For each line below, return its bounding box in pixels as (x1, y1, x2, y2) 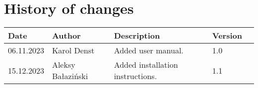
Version (212, 30, 242, 42)
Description (114, 30, 160, 42)
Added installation (114, 59, 178, 71)
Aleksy (52, 59, 75, 71)
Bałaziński (52, 70, 88, 82)
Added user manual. (114, 44, 184, 56)
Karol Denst (52, 44, 95, 56)
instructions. (114, 70, 157, 82)
